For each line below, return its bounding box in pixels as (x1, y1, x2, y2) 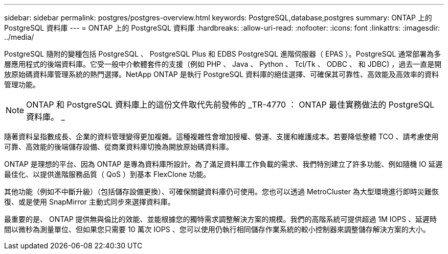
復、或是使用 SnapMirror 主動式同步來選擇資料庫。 (4, 197, 175, 206)
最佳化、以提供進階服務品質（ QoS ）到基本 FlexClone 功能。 (4, 170, 211, 179)
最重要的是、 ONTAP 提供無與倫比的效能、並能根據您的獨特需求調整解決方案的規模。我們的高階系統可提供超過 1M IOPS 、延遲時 (4, 215, 437, 223)
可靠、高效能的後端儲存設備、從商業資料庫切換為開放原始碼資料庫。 (4, 142, 233, 151)
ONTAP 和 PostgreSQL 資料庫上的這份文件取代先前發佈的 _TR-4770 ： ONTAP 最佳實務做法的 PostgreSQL (26, 99, 435, 110)
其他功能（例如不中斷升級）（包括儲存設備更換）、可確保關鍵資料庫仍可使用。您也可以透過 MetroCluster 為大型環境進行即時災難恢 (4, 187, 439, 196)
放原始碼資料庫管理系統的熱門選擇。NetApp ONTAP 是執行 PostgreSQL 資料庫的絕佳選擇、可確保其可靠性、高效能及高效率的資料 (4, 70, 439, 79)
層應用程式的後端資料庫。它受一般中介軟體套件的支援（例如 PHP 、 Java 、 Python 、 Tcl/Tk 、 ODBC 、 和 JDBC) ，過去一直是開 (4, 60, 442, 68)
